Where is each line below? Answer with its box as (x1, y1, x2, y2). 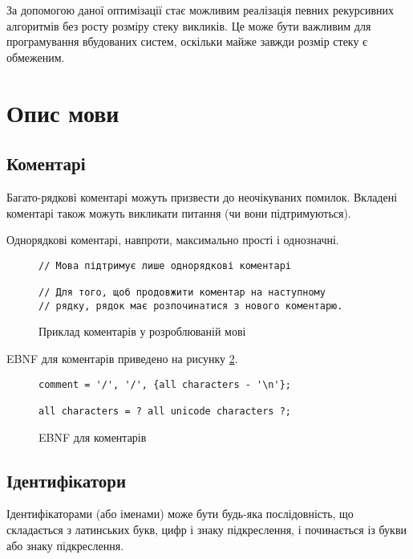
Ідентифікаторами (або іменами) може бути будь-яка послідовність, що (6, 505, 354, 522)
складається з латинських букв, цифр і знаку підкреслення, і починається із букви (6, 520, 407, 537)
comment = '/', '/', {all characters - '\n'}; (38, 378, 291, 390)
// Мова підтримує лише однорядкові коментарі (38, 259, 291, 271)
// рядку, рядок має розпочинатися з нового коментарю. (38, 300, 343, 312)
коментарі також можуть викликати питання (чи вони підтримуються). (6, 204, 351, 221)
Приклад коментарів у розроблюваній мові (38, 323, 246, 340)
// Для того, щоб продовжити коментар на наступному (38, 287, 326, 299)
